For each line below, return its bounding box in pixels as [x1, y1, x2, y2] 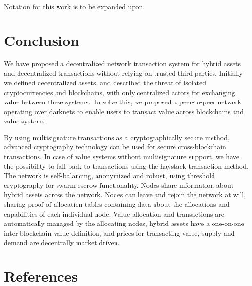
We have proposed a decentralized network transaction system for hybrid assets [4, 58, 241, 68]
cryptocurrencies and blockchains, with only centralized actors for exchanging [4, 87, 235, 97]
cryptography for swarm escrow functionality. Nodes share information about [4, 180, 234, 190]
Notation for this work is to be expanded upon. [4, 1, 145, 11]
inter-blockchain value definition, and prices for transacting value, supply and [4, 227, 235, 238]
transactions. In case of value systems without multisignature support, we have [4, 151, 239, 162]
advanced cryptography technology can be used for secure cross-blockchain [4, 142, 226, 152]
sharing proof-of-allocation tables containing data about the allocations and [4, 199, 230, 209]
